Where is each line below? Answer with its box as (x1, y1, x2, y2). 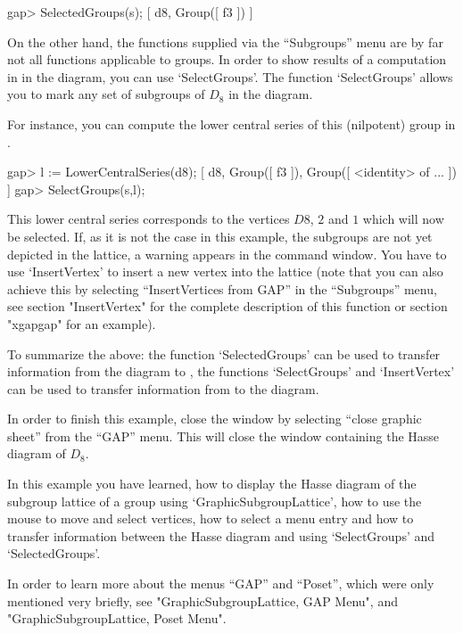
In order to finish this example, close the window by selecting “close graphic (7, 409, 422, 428)
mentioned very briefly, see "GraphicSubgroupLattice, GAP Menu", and (7, 591, 398, 610)
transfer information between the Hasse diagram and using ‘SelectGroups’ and (7, 526, 435, 545)
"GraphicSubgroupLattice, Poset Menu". (7, 609, 227, 628)
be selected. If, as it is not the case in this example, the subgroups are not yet (7, 226, 433, 245)
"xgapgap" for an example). (7, 314, 156, 333)
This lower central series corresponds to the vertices (7, 210, 290, 228)
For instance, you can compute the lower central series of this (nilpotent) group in (7, 114, 456, 133)
